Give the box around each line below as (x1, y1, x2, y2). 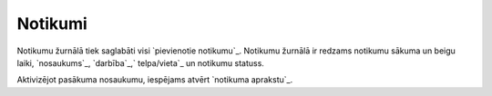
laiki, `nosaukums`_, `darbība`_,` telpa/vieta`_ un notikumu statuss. (16, 57, 264, 68)
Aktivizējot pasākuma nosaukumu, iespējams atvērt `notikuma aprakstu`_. (16, 74, 293, 85)
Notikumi (16, 14, 88, 34)
